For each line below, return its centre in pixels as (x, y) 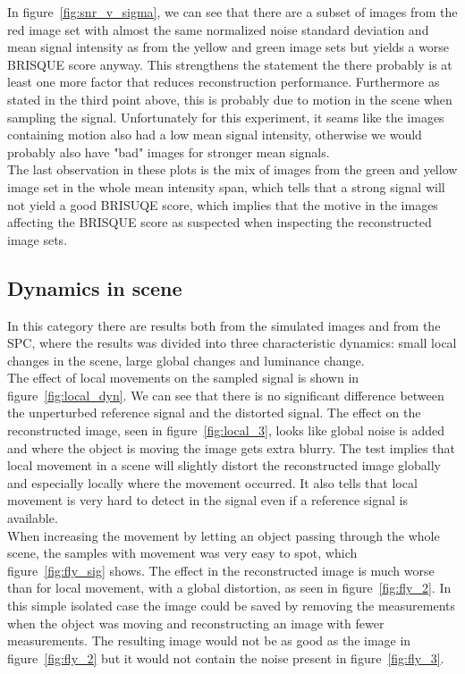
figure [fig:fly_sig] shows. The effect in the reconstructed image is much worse (221, 570)
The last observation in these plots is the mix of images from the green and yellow (232, 169)
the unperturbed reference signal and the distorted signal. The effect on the (214, 413)
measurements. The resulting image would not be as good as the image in (209, 640)
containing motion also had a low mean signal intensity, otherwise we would (215, 135)
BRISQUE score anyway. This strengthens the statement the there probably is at (230, 64)
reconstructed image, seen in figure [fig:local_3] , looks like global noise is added (226, 430)
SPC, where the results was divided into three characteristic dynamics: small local (232, 343)
